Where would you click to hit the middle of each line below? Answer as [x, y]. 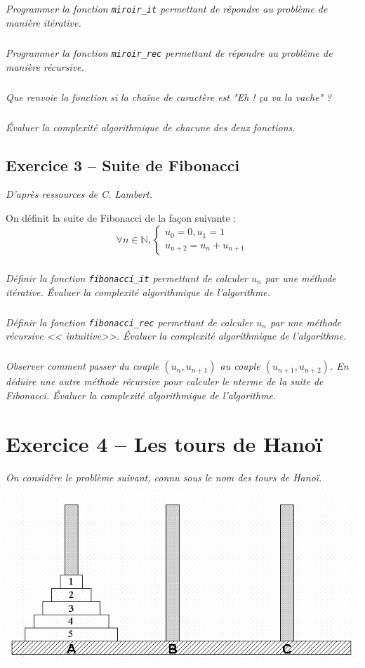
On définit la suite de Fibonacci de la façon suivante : [121, 217]
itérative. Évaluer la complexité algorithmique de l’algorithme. [138, 292]
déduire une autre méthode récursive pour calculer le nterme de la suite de [165, 381]
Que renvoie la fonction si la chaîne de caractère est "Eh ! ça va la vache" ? [169, 96]
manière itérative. [44, 23]
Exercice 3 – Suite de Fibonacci [123, 165]
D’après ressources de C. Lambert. [79, 194]
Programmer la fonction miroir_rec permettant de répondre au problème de [169, 53]
